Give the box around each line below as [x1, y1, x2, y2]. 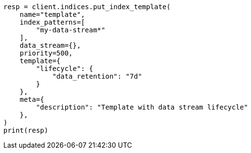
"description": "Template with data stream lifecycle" [36, 103, 248, 111]
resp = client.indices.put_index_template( [3, 3, 171, 11]
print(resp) [3, 126, 48, 134]
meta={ [19, 96, 44, 103]
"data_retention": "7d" [52, 72, 142, 80]
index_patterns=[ [19, 18, 85, 26]
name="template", [19, 11, 85, 18]
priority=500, [19, 49, 73, 57]
